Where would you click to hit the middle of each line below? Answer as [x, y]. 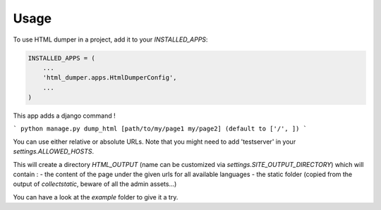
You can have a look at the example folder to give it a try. [96, 197]
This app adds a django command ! [64, 116]
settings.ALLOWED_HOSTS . [54, 152]
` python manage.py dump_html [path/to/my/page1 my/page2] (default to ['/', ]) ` [160, 129]
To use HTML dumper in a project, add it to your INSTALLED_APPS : [110, 39]
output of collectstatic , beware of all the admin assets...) [95, 184]
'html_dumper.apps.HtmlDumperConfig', [110, 78]
